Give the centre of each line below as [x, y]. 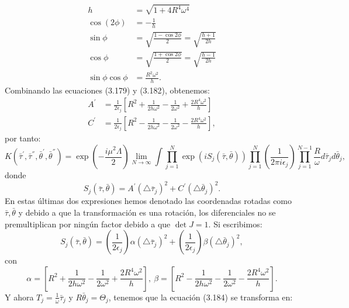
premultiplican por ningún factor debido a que [88, 224]
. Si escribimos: [235, 224]
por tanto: [23, 138]
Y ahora [19, 297]
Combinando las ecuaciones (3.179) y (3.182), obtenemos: [107, 90]
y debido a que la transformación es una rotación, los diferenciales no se [147, 212]
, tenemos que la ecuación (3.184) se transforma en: [201, 297]
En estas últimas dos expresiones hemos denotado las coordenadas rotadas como [148, 201]
